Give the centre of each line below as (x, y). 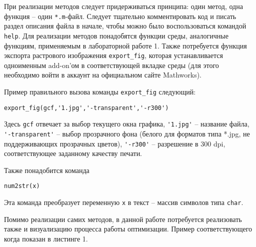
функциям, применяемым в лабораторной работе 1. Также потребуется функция (125, 45)
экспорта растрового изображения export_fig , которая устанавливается (113, 55)
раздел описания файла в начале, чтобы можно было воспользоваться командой (125, 26)
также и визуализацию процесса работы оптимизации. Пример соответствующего (128, 229)
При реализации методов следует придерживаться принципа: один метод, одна (123, 6)
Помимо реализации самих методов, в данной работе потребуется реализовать (123, 219)
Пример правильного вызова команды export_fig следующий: (100, 91)
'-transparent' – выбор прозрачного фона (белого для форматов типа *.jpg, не (127, 133)
